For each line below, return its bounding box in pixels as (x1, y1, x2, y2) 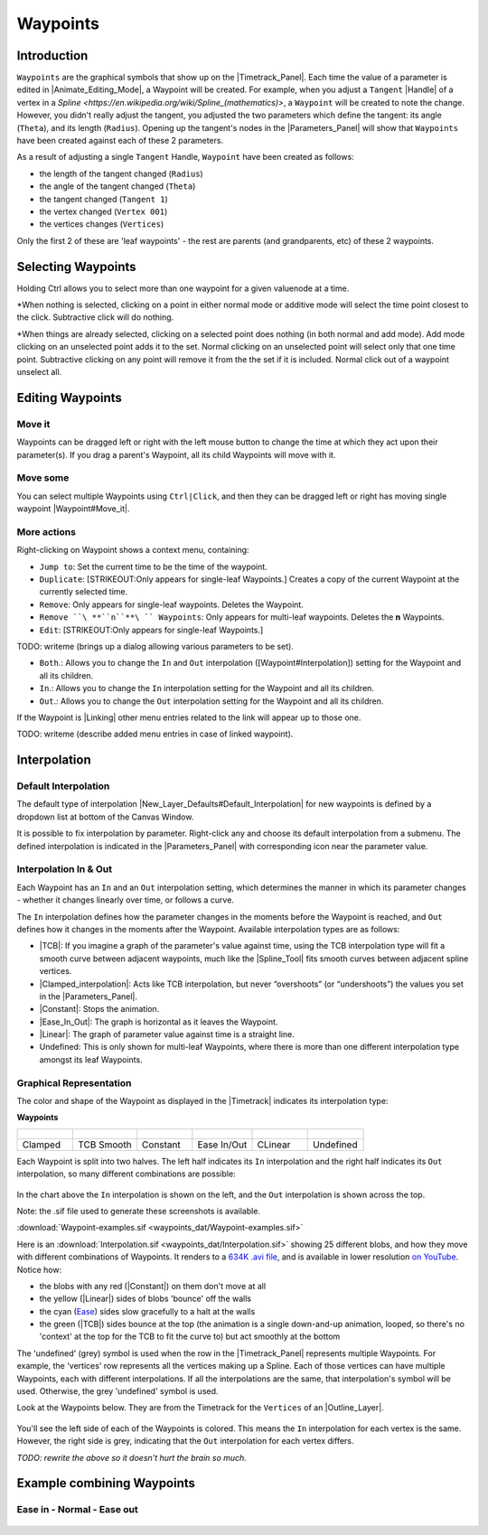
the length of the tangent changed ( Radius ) (39, 168, 203, 179)
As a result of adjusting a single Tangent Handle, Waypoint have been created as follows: (16, 152, 354, 163)
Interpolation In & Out (16, 863, 113, 875)
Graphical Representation (16, 1076, 132, 1089)
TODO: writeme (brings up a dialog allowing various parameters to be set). (16, 641, 294, 651)
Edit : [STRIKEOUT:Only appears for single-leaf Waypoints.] (39, 624, 264, 635)
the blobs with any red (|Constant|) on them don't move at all (39, 1280, 267, 1291)
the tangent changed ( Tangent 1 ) (39, 193, 169, 204)
